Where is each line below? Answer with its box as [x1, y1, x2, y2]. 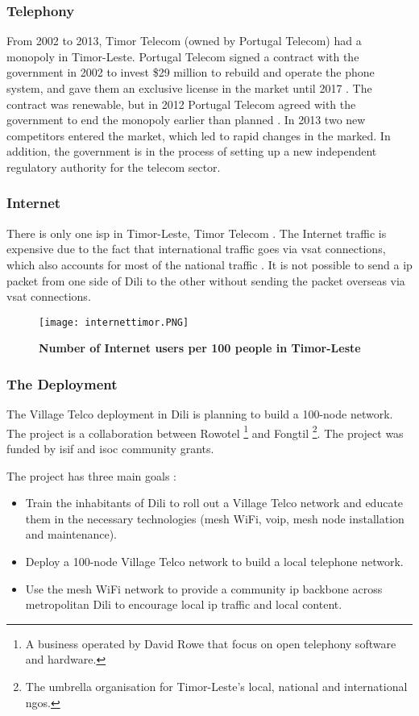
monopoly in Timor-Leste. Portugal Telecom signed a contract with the [6, 48, 359, 65]
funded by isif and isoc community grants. [6, 440, 214, 457]
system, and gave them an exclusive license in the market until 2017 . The [6, 80, 372, 96]
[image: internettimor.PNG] [39, 316, 189, 328]
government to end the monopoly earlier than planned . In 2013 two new [6, 111, 366, 128]
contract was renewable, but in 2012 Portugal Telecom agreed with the [6, 95, 356, 112]
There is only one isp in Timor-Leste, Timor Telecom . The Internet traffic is [6, 224, 387, 241]
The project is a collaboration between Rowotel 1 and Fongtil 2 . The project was [6, 422, 404, 441]
